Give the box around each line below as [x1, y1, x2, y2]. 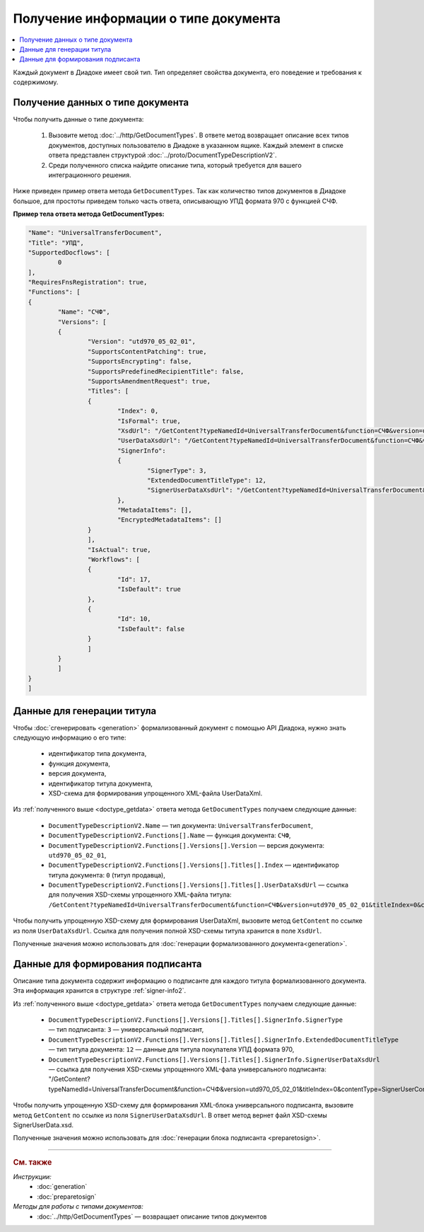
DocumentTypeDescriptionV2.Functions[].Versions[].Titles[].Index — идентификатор [48, 860, 339, 870]
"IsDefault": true [117, 585, 182, 594]
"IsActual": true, [87, 546, 151, 553]
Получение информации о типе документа [13, 11, 281, 26]
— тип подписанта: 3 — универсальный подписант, [48, 1025, 204, 1034]
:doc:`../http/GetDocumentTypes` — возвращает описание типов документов [37, 1212, 267, 1221]
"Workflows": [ [87, 555, 141, 564]
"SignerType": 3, [147, 466, 208, 474]
